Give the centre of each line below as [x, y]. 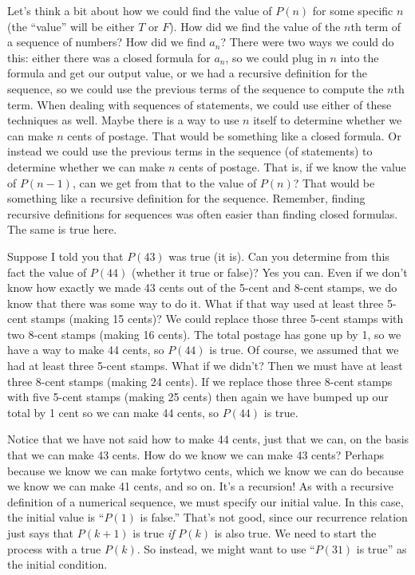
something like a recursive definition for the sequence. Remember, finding [186, 198]
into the [360, 57]
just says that [41, 533]
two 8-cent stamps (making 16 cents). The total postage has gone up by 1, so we [204, 334]
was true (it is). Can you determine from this [279, 256]
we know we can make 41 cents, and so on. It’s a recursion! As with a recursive [200, 486]
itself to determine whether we [328, 120]
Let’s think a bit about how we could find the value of [140, 10]
